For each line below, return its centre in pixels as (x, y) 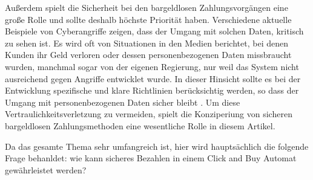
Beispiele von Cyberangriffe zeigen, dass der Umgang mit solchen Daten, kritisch (154, 31)
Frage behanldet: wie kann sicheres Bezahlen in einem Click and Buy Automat (151, 158)
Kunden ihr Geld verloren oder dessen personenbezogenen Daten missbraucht (148, 55)
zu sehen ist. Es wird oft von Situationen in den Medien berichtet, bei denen (147, 43)
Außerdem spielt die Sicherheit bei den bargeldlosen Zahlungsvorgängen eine (147, 7)
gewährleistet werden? (46, 169)
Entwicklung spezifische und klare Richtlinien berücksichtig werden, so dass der (152, 90)
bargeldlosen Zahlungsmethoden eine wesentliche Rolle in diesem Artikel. (140, 125)
